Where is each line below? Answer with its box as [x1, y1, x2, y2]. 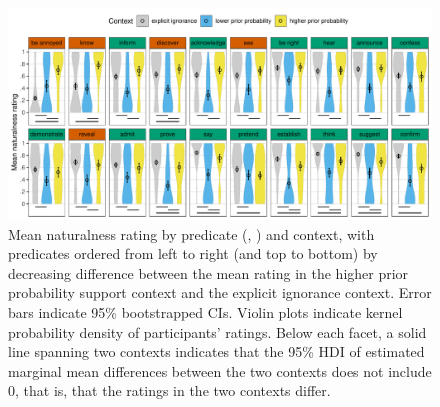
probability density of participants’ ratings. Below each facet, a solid [8, 321, 427, 342]
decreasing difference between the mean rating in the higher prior [8, 262, 409, 283]
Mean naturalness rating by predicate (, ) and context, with [8, 223, 375, 244]
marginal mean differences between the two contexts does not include [8, 360, 432, 381]
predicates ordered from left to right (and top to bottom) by [8, 243, 378, 264]
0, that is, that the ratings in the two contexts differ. [8, 380, 331, 401]
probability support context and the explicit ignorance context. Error [8, 282, 432, 303]
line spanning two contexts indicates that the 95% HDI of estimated [8, 341, 425, 362]
